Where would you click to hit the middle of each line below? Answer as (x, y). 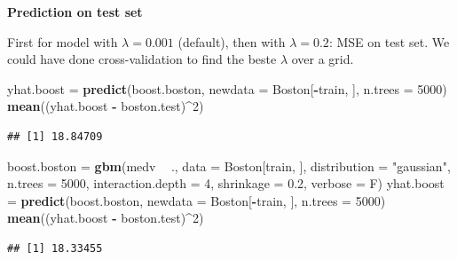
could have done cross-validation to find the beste (142, 59)
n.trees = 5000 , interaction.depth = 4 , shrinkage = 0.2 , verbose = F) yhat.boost (226, 183)
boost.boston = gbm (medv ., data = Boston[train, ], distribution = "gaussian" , (229, 165)
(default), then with (232, 41)
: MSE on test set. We (389, 41)
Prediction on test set (75, 12)
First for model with (63, 41)
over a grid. (323, 59)
